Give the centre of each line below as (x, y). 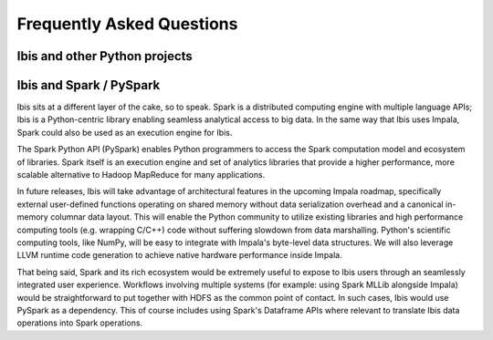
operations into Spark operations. (80, 323)
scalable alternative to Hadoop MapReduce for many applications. (141, 175)
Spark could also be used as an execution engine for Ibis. (125, 132)
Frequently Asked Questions (127, 24)
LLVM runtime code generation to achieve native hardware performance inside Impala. (179, 255)
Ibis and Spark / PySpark (89, 85)
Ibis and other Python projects (105, 56)
